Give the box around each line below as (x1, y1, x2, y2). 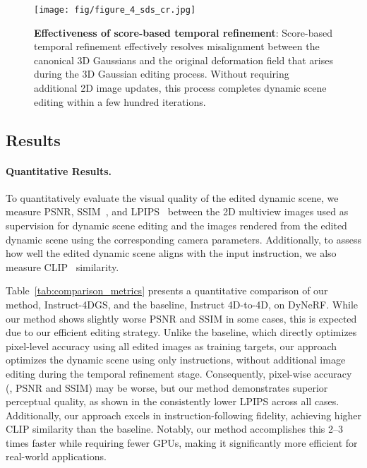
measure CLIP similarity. (6, 259, 119, 274)
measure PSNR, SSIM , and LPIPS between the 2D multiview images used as (6, 204, 349, 219)
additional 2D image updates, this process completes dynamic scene (34, 80, 327, 95)
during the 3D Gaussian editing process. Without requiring (34, 66, 289, 81)
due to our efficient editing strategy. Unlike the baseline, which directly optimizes (6, 325, 357, 340)
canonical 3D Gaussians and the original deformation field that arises (34, 52, 333, 67)
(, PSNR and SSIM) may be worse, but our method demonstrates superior (6, 380, 328, 395)
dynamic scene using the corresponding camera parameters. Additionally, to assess (6, 232, 362, 246)
